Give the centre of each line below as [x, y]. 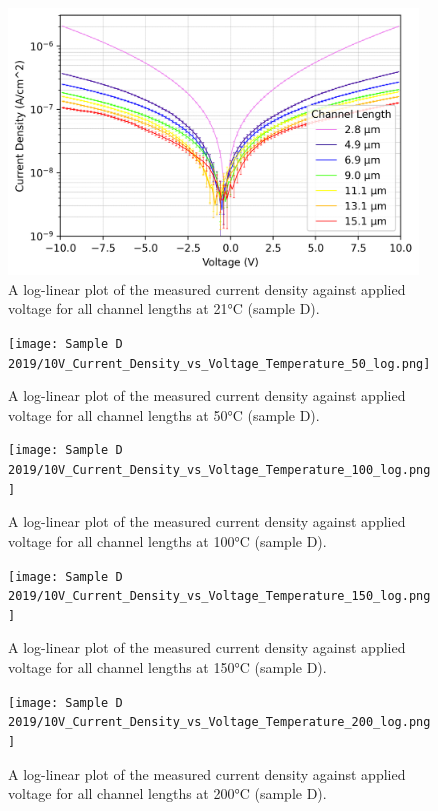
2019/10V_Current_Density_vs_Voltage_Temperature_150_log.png [219, 596]
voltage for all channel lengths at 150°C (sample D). [167, 667]
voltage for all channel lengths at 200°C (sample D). [167, 793]
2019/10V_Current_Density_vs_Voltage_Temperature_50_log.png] [219, 363]
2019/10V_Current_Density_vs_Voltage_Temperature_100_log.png [219, 470]
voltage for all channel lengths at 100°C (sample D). [167, 540]
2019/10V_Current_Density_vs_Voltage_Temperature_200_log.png [219, 722]
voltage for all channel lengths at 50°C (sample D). [164, 414]
